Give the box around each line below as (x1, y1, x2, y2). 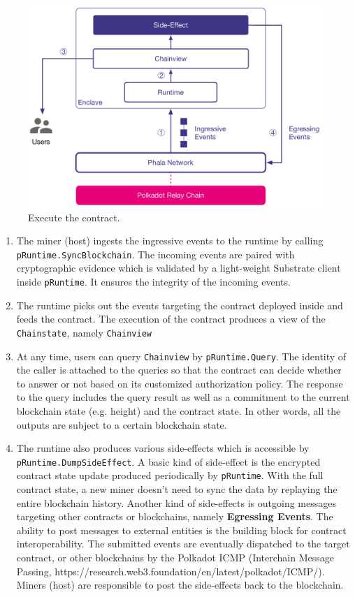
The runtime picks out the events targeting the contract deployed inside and (16, 297, 343, 312)
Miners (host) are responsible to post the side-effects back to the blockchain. (16, 577, 344, 592)
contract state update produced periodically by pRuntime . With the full (16, 468, 324, 482)
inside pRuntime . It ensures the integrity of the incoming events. (16, 274, 291, 289)
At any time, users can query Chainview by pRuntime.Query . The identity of (16, 348, 347, 363)
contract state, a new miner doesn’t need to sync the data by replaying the (16, 482, 338, 496)
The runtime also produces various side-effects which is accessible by (16, 441, 310, 455)
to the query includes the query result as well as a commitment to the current (16, 390, 350, 404)
